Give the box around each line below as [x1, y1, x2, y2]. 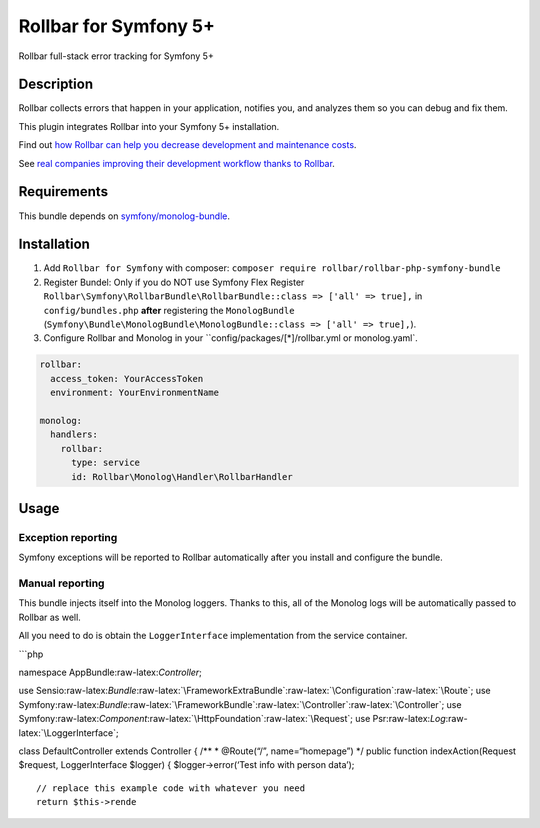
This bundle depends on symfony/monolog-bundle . [18, 210, 230, 222]
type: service [71, 457, 140, 469]
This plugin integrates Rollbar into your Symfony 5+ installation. [18, 120, 280, 132]
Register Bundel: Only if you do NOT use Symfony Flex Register [43, 276, 305, 288]
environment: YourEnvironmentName [50, 387, 220, 399]
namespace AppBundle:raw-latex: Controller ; [18, 666, 202, 678]
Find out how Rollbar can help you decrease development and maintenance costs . [18, 139, 357, 151]
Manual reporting [18, 576, 105, 590]
